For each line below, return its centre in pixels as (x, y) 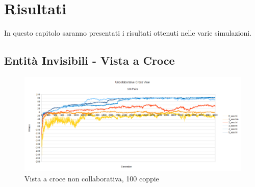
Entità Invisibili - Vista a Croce (90, 60)
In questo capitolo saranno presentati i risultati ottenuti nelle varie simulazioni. (128, 33)
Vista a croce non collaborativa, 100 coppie (92, 179)
